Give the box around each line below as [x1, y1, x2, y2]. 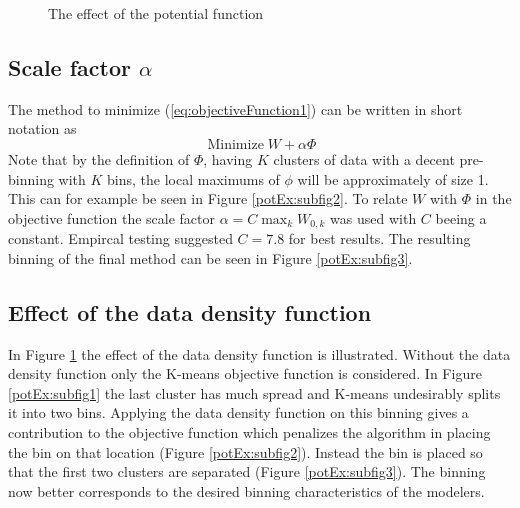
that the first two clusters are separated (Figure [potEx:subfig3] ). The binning [8, 461, 486, 482]
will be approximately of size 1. [297, 168, 489, 189]
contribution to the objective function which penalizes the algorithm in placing [8, 421, 491, 442]
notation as [8, 118, 77, 139]
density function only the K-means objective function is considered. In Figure [8, 363, 482, 384]
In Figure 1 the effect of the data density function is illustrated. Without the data [8, 343, 511, 364]
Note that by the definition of [8, 148, 190, 169]
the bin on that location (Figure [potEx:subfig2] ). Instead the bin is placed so [8, 441, 483, 462]
